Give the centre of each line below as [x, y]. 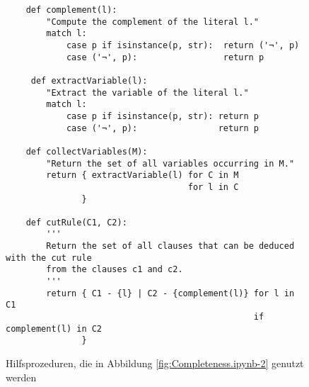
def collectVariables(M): [87, 151]
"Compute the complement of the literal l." [152, 22]
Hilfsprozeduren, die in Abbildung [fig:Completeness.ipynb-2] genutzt [155, 363]
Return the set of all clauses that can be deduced [170, 246]
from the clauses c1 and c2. [115, 270]
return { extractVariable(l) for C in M [142, 175]
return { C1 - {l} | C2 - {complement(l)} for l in [170, 293]
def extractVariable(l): [89, 80]
